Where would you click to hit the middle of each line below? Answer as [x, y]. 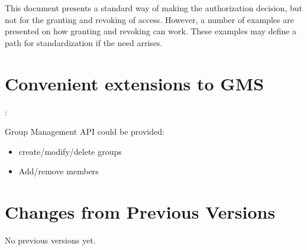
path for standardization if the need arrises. [84, 42]
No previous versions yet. [50, 240]
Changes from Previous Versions [140, 212]
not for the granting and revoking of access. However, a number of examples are [149, 19]
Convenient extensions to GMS [135, 83]
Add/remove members [59, 171]
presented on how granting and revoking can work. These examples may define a [151, 31]
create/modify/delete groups [70, 151]
